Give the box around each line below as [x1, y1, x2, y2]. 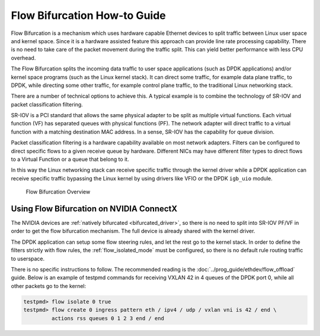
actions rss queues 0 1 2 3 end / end [51, 315, 164, 322]
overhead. [11, 54, 36, 62]
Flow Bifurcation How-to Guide [11, 9, 166, 22]
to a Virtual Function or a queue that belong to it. [11, 156, 130, 163]
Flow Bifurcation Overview [25, 188, 91, 195]
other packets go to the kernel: [11, 282, 87, 289]
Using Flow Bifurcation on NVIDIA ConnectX [11, 204, 178, 214]
